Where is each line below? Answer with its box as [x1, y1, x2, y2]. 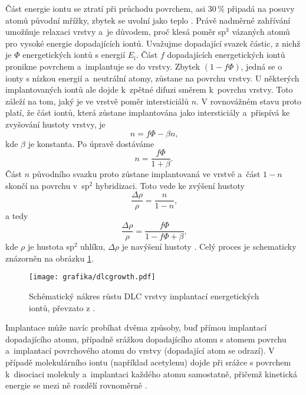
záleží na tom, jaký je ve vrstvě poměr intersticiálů [5, 94, 189, 107]
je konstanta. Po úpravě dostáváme [28, 137, 154, 149]
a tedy [5, 210, 28, 222]
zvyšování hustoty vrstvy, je [5, 117, 106, 130]
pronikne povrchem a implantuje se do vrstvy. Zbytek [5, 60, 200, 72]
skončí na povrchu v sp [5, 179, 90, 191]
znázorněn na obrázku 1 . [5, 252, 94, 264]
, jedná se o [241, 60, 282, 72]
